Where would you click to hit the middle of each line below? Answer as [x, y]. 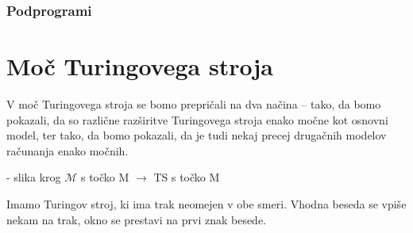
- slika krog [34, 177]
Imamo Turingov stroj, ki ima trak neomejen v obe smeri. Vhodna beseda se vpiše [206, 203]
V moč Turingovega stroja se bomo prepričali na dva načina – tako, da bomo [194, 103]
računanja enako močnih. [68, 150]
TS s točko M [187, 177]
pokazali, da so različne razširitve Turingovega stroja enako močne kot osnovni [197, 119]
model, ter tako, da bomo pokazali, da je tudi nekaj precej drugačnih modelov [197, 135]
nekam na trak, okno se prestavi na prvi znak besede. [137, 219]
